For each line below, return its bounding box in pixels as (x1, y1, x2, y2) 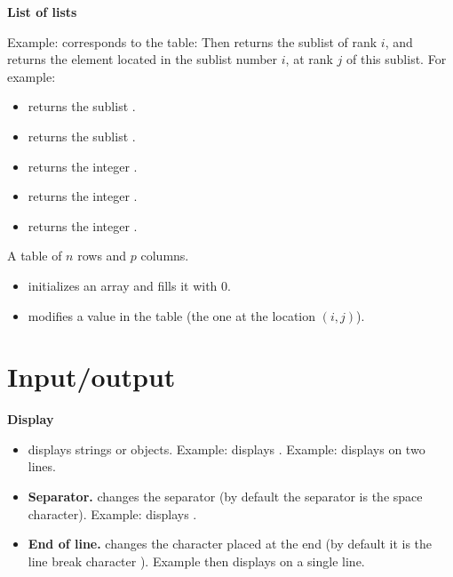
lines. (28, 457, 56, 476)
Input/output (7, 358, 176, 395)
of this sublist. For (346, 50, 447, 68)
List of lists (7, 3, 77, 20)
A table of (7, 246, 62, 265)
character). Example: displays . (28, 504, 197, 523)
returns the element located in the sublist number (7, 50, 278, 68)
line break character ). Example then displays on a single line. (28, 551, 365, 570)
